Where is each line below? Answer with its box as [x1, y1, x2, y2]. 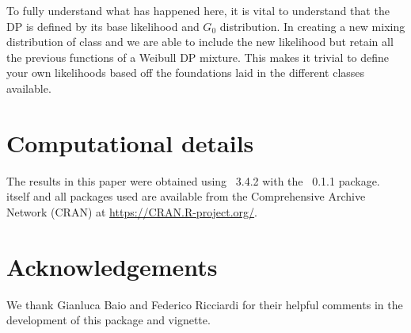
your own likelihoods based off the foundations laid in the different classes [6, 64, 365, 81]
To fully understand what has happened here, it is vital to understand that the [6, 2, 390, 18]
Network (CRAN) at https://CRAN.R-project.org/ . [6, 203, 257, 220]
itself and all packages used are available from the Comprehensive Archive [6, 188, 366, 205]
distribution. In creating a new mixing [219, 17, 405, 34]
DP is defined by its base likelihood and [6, 17, 200, 34]
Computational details [6, 126, 254, 159]
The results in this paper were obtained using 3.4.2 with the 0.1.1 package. [6, 172, 380, 189]
